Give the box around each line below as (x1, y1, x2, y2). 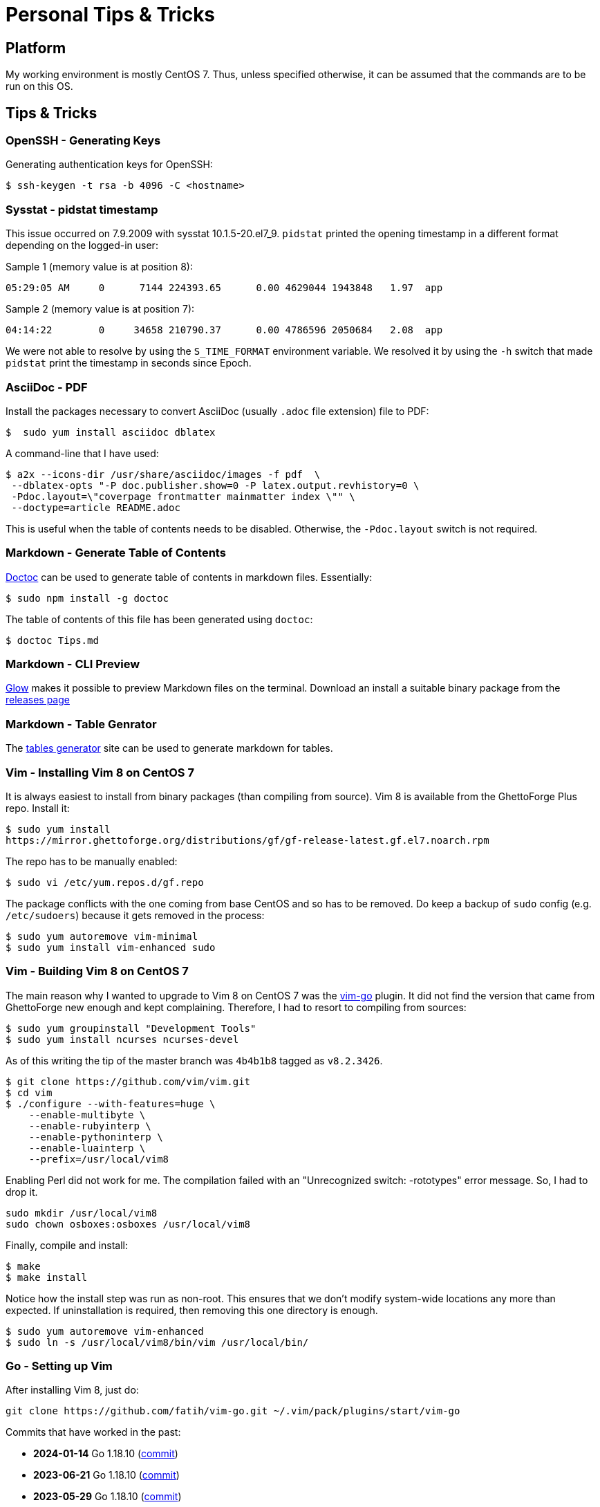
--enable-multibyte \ (28, 1109, 146, 1120)
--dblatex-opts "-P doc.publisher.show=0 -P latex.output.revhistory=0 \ (11, 479, 420, 491)
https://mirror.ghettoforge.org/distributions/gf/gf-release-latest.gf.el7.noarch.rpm (6, 834, 489, 846)
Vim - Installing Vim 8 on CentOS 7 (6, 765, 194, 779)
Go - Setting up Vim (6, 1359, 113, 1374)
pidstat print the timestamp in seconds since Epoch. (6, 357, 252, 369)
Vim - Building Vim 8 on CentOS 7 (6, 964, 189, 979)
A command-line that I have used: (6, 447, 159, 459)
